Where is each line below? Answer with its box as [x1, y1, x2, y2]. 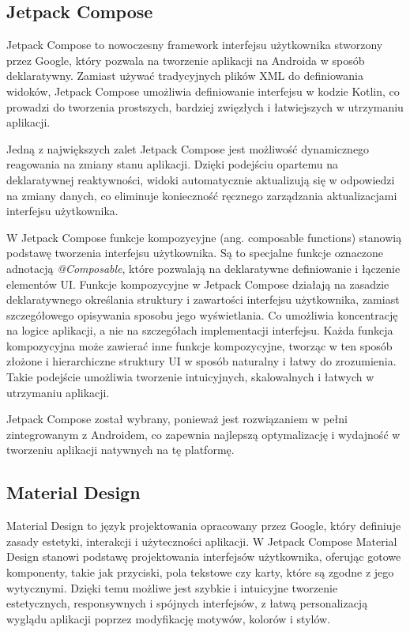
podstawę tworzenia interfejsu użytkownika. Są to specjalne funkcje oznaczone [6, 244, 384, 261]
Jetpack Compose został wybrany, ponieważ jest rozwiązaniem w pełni [6, 411, 348, 427]
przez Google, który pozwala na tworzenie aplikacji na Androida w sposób [6, 51, 365, 68]
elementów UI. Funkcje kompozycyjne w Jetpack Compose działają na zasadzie [6, 275, 389, 292]
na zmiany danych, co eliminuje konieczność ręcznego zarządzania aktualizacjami [6, 187, 397, 203]
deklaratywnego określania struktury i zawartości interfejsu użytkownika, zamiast [6, 291, 400, 308]
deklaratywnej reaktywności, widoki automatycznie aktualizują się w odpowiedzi [6, 171, 395, 187]
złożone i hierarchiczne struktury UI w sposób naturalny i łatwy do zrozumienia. [6, 353, 397, 369]
